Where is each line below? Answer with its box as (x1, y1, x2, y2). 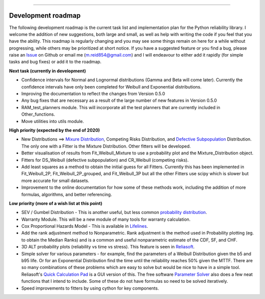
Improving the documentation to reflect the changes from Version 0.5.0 (21, 91, 165, 97)
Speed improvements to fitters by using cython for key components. (21, 285, 159, 291)
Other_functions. (21, 111, 55, 118)
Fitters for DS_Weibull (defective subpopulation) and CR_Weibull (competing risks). (21, 157, 189, 163)
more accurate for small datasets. (21, 178, 89, 183)
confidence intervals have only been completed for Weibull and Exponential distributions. (21, 84, 202, 90)
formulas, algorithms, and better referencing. (21, 191, 112, 197)
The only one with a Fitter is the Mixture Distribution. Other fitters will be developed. (21, 143, 191, 149)
